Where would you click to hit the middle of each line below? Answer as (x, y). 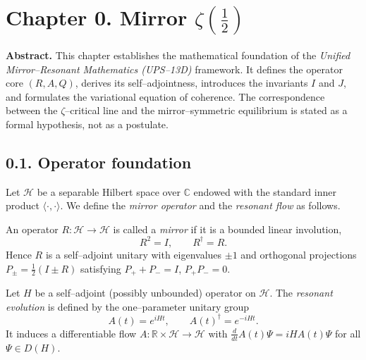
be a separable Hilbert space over (109, 191)
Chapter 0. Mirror (97, 17)
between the (32, 110)
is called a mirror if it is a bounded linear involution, (227, 229)
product (23, 205)
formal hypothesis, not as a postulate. (87, 124)
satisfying (101, 268)
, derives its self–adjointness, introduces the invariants (191, 83)
